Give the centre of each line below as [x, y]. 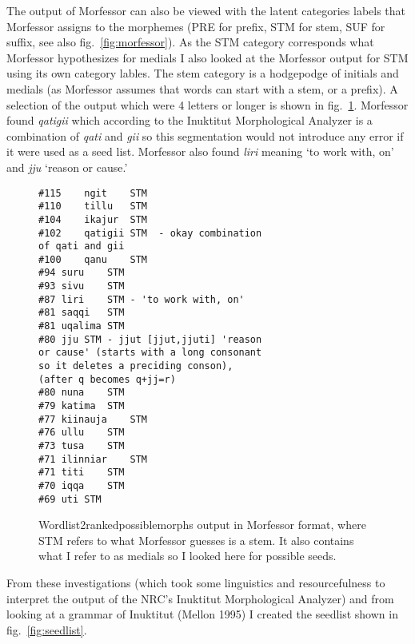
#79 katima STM [82, 406]
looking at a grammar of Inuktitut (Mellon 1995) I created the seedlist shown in [202, 614]
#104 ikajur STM [93, 219]
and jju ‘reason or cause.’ [67, 167]
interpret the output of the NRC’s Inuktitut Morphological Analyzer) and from [200, 598]
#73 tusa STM [82, 446]
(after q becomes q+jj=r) [107, 379]
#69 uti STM [70, 499]
